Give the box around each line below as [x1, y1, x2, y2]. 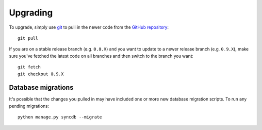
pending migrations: [9, 103, 49, 109]
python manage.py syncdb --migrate [17, 114, 102, 120]
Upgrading [9, 7, 53, 18]
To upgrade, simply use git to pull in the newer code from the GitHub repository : [9, 24, 169, 30]
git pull [17, 35, 38, 41]
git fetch [17, 65, 41, 70]
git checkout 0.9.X [17, 71, 64, 77]
